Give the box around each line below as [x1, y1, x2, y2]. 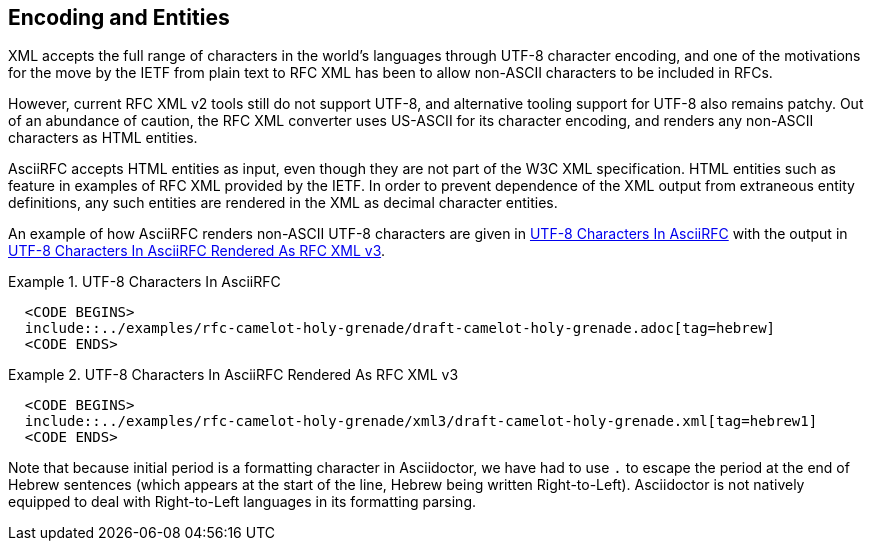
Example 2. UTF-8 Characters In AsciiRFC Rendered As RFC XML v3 [8, 366, 459, 384]
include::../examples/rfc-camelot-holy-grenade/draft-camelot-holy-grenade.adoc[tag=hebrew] [24, 320, 776, 337]
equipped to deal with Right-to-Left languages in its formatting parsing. [8, 493, 477, 511]
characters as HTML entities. [8, 129, 198, 147]
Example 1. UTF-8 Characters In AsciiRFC [8, 273, 281, 291]
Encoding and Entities [8, 5, 230, 30]
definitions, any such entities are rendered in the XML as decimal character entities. [8, 194, 558, 212]
